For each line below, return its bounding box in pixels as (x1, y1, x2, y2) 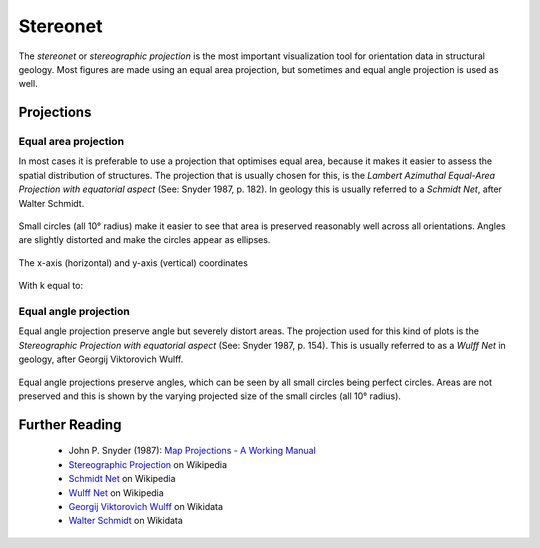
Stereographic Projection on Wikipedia (68, 458, 227, 470)
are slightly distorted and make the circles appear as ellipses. (18, 234, 271, 246)
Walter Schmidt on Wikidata (68, 515, 184, 527)
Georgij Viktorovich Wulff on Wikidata (68, 500, 224, 512)
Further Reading (18, 416, 122, 433)
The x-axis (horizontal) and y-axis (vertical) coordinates (18, 256, 249, 269)
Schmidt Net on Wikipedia (68, 473, 176, 485)
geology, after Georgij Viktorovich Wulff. (18, 353, 184, 365)
